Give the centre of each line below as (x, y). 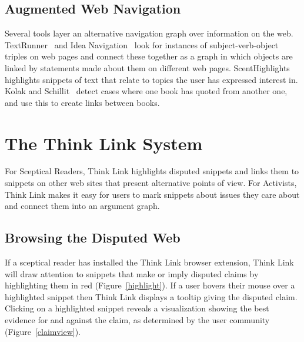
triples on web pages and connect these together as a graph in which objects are (149, 56)
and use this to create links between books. (82, 102)
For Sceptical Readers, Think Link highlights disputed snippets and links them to (152, 171)
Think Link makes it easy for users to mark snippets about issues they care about (152, 194)
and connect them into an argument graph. (82, 206)
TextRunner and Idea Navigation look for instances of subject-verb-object (142, 44)
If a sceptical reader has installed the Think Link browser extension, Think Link (149, 262)
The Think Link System (104, 143)
